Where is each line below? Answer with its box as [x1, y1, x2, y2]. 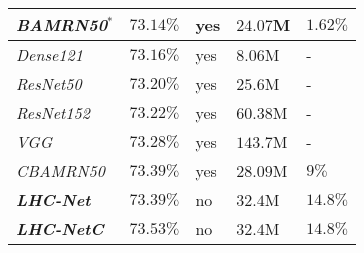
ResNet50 [16, 72, 82, 95]
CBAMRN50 [16, 159, 105, 182]
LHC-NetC [16, 217, 104, 240]
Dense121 [16, 43, 83, 66]
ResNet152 [16, 101, 90, 124]
